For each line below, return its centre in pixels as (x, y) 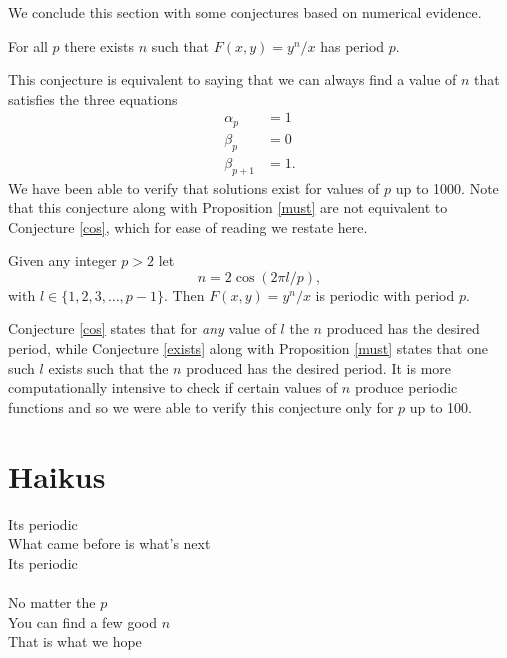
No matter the (52, 601)
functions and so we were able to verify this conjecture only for (201, 406)
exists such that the (108, 367)
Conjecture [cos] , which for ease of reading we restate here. (188, 226)
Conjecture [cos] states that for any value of (142, 328)
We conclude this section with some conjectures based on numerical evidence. (245, 12)
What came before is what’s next (109, 543)
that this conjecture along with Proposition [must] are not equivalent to (228, 207)
